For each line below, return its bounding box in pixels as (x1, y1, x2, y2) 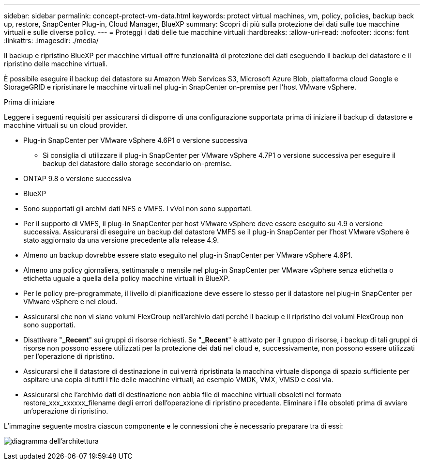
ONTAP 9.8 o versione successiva (23, 174, 131, 183)
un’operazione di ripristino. (23, 407, 108, 415)
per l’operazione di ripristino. (23, 352, 115, 360)
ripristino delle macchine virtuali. (4, 60, 108, 68)
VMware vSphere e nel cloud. (23, 297, 118, 306)
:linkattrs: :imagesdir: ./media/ (4, 36, 99, 45)
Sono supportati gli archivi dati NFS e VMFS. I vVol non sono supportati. (23, 204, 252, 213)
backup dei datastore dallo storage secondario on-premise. (43, 159, 232, 168)
